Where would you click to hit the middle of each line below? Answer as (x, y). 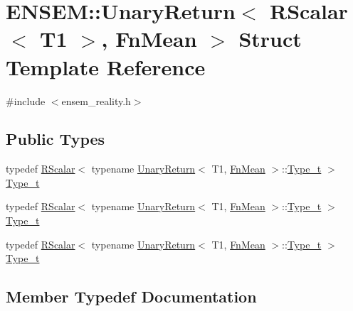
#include (26, 100)
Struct (270, 39)
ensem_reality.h (96, 100)
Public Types (56, 139)
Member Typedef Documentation (131, 296)
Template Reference (106, 66)
